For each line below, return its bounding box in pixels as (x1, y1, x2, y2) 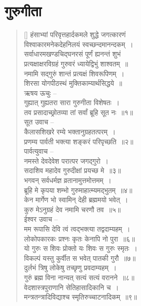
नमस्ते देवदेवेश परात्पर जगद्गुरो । (24, 155, 109, 166)
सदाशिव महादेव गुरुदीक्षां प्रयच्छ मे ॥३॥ (24, 165, 121, 176)
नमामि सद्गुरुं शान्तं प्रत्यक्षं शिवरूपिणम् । (24, 68, 125, 78)
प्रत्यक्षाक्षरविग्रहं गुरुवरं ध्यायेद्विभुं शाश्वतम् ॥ (24, 58, 128, 68)
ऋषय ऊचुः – (24, 87, 57, 98)
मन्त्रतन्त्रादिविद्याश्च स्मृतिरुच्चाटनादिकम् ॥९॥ (24, 292, 137, 302)
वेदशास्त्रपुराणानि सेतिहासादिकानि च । (24, 282, 119, 292)
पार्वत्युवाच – (24, 146, 54, 156)
